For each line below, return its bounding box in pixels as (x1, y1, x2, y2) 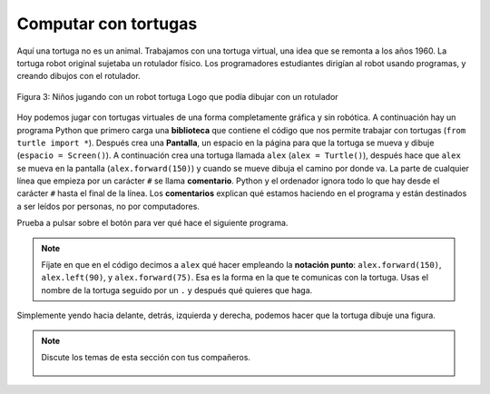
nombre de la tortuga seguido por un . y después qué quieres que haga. (41, 284, 313, 295)
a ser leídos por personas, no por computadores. (16, 201, 200, 212)
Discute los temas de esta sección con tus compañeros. (41, 351, 251, 362)
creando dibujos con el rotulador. (16, 71, 141, 82)
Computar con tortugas (16, 14, 198, 34)
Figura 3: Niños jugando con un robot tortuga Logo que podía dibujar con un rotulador (16, 91, 339, 102)
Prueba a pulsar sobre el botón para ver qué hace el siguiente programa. (16, 218, 289, 229)
